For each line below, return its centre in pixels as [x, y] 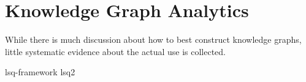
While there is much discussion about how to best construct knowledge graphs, [153, 39]
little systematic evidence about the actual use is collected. [115, 51]
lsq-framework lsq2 [40, 72]
